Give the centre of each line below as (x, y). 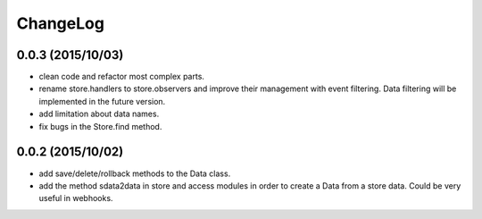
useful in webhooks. (76, 198)
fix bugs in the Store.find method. (100, 126)
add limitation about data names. (99, 114)
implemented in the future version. (102, 101)
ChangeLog (60, 23)
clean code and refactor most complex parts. (122, 77)
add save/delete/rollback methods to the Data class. (135, 173)
